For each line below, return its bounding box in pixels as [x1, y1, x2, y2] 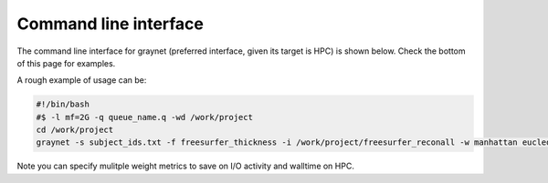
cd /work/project [36, 125, 114, 136]
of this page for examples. [16, 57, 116, 68]
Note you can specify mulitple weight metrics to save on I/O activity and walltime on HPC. [16, 160, 355, 172]
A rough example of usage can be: [16, 75, 147, 86]
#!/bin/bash [36, 99, 90, 109]
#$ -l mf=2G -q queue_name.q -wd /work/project [36, 112, 253, 122]
